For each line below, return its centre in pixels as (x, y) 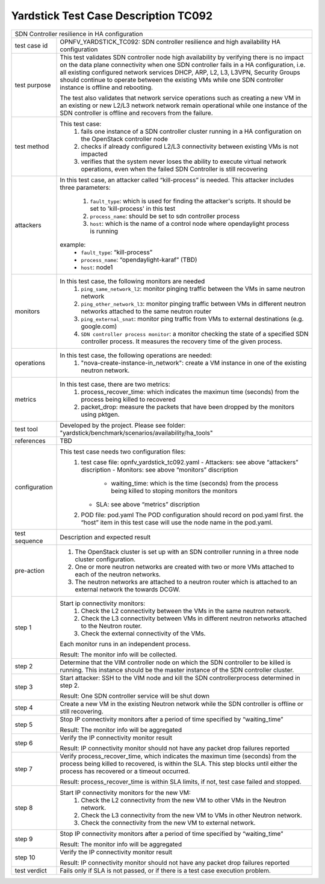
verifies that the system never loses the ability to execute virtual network (184, 161)
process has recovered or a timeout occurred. (125, 771)
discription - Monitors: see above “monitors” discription (159, 470)
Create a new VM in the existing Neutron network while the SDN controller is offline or (182, 703)
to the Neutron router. (112, 626)
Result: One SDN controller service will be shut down (135, 696)
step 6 (24, 742)
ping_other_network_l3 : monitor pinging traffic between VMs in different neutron (193, 303)
